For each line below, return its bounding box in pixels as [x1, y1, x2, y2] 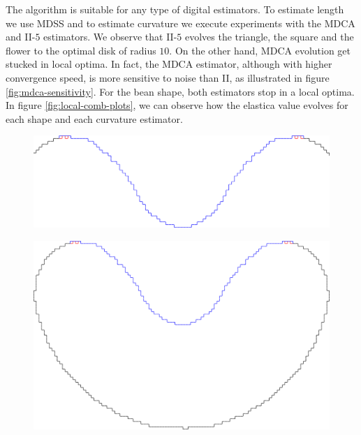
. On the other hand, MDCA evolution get [169, 43, 351, 57]
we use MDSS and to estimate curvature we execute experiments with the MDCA [6, 15, 355, 30]
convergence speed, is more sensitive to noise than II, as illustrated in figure [6, 70, 330, 84]
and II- [6, 29, 36, 44]
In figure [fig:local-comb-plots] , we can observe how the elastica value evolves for [6, 98, 348, 112]
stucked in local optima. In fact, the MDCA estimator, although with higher [6, 57, 332, 71]
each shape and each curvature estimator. [6, 111, 183, 126]
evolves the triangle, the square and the [184, 29, 354, 44]
